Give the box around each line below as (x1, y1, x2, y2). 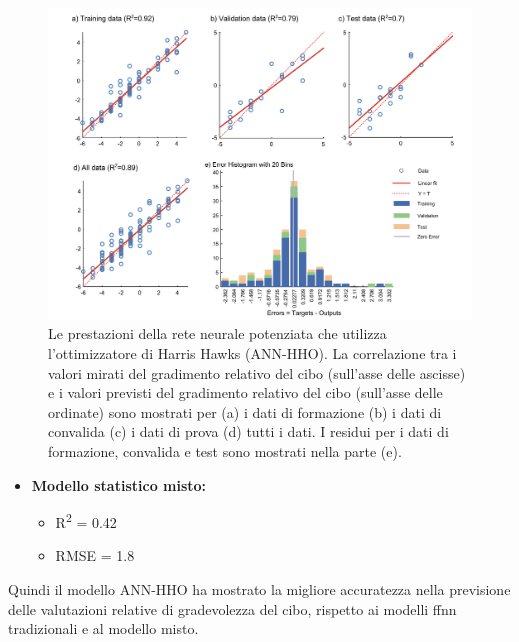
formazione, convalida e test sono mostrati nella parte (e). (48, 440, 402, 461)
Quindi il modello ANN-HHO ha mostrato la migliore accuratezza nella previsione (8, 578, 511, 599)
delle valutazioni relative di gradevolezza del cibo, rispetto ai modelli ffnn (8, 598, 457, 619)
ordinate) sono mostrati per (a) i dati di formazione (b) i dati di (48, 401, 442, 422)
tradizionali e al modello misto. (8, 618, 199, 639)
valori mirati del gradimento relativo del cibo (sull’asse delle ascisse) (48, 362, 466, 383)
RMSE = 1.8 (55, 545, 135, 566)
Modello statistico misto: (31, 474, 207, 495)
